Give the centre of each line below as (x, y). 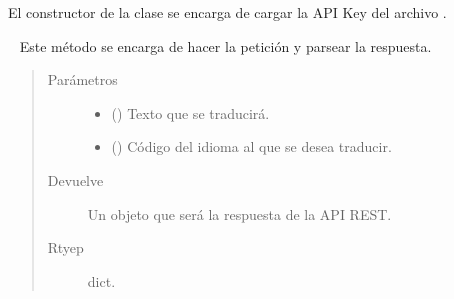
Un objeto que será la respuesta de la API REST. (239, 213)
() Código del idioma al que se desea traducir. (251, 146)
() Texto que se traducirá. (190, 112)
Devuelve (75, 179)
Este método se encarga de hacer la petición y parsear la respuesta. (225, 45)
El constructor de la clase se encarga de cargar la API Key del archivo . (227, 12)
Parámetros (82, 79)
